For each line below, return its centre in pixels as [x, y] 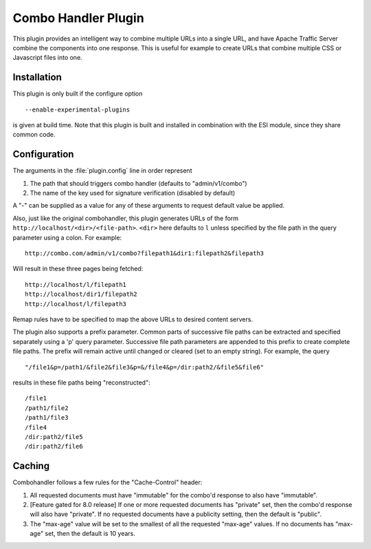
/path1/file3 [47, 418]
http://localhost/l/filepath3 [76, 304]
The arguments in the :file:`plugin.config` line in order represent [102, 171]
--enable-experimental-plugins [78, 109]
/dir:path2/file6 [54, 446]
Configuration [43, 154]
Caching [31, 466]
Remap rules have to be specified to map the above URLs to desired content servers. [133, 319]
